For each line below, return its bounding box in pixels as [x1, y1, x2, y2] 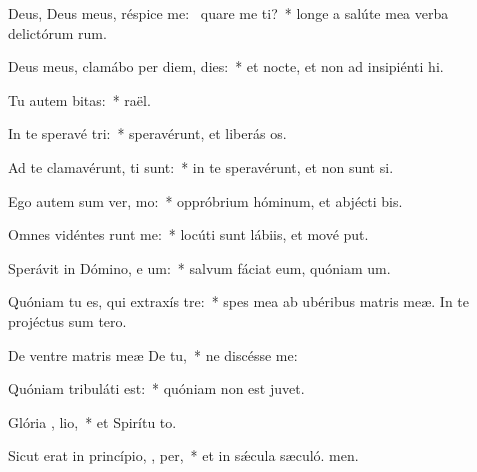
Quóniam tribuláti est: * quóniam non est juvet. [8, 378, 305, 399]
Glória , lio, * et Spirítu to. [8, 411, 177, 432]
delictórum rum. [8, 22, 107, 43]
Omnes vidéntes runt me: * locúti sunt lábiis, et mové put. [8, 224, 369, 245]
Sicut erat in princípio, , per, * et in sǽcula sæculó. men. [8, 445, 359, 466]
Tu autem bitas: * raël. [8, 89, 151, 110]
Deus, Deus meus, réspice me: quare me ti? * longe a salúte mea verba [8, 3, 449, 23]
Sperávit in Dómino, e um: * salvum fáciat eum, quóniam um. [8, 257, 391, 278]
